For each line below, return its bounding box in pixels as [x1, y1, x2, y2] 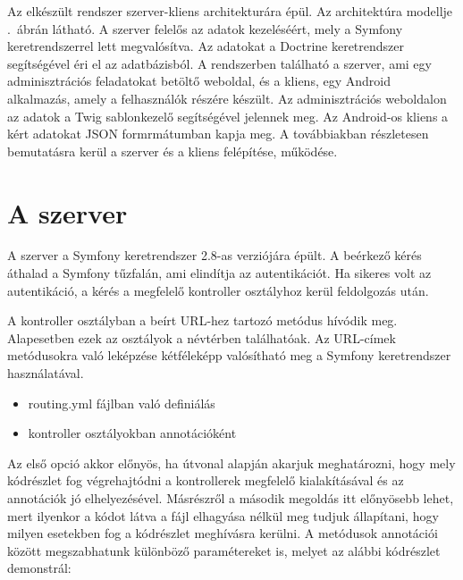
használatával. [7, 364, 84, 382]
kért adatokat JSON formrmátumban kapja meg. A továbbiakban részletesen [7, 124, 429, 143]
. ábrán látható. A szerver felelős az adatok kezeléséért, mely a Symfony [7, 19, 403, 38]
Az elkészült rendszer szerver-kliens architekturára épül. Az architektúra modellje [7, 2, 453, 20]
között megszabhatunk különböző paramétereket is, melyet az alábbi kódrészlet [7, 541, 441, 559]
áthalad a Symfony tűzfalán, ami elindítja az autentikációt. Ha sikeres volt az [7, 264, 432, 282]
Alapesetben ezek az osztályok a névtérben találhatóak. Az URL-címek [7, 328, 396, 347]
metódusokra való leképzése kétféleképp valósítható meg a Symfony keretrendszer [7, 346, 451, 365]
